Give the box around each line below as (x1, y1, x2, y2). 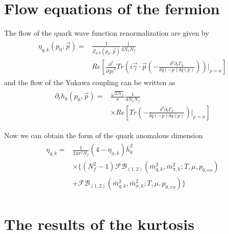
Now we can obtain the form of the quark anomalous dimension (4, 129, 203, 140)
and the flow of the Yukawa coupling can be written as (4, 77, 175, 88)
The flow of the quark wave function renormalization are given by (4, 28, 209, 38)
